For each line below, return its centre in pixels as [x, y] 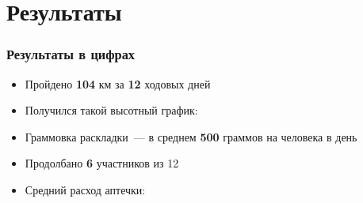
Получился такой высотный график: [111, 110]
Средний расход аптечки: [85, 189]
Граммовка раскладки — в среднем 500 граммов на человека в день [191, 136]
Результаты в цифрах [71, 54]
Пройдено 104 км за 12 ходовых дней [118, 83]
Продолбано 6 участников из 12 [102, 163]
